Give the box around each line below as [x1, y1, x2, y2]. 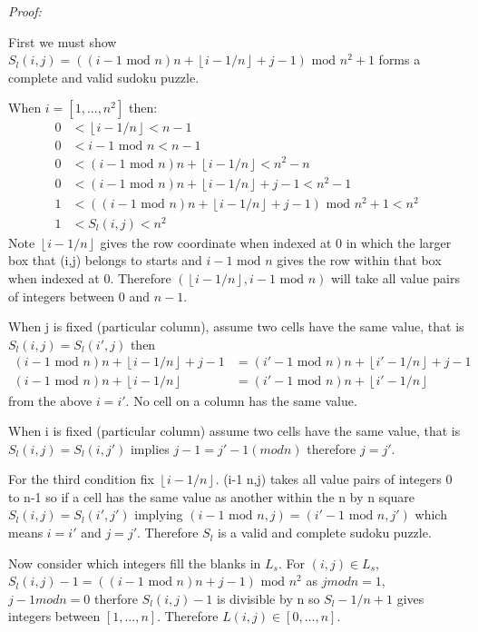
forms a [378, 50, 421, 69]
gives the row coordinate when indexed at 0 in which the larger [100, 232, 452, 252]
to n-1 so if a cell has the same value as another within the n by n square [8, 487, 415, 506]
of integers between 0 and [8, 286, 151, 305]
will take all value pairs [330, 269, 461, 288]
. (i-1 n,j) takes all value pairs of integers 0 [215, 469, 453, 489]
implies [130, 439, 170, 458]
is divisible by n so [217, 588, 320, 607]
